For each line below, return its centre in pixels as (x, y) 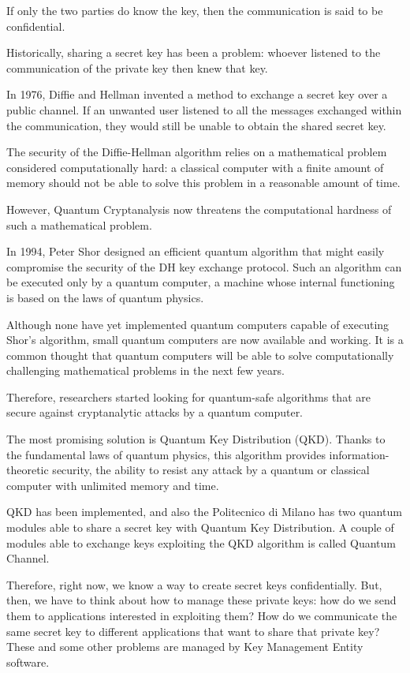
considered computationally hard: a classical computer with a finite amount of (195, 167)
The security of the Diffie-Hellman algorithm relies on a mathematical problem (197, 152)
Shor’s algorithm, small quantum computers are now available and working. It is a (205, 340)
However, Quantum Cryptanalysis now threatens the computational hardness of (199, 209)
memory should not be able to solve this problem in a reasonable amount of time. (203, 183)
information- (359, 454)
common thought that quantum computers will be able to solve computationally (200, 355)
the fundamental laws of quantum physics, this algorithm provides (166, 454)
